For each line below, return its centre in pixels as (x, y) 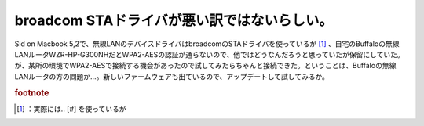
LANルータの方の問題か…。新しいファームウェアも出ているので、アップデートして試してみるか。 (172, 76)
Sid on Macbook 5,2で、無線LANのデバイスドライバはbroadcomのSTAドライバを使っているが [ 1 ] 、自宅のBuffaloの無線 (207, 44)
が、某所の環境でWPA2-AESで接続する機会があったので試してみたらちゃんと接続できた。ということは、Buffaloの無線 (205, 66)
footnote (32, 92)
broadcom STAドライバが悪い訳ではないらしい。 (174, 20)
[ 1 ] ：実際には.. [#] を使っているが (71, 109)
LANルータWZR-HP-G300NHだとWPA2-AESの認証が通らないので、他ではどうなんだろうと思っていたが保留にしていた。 (209, 54)
